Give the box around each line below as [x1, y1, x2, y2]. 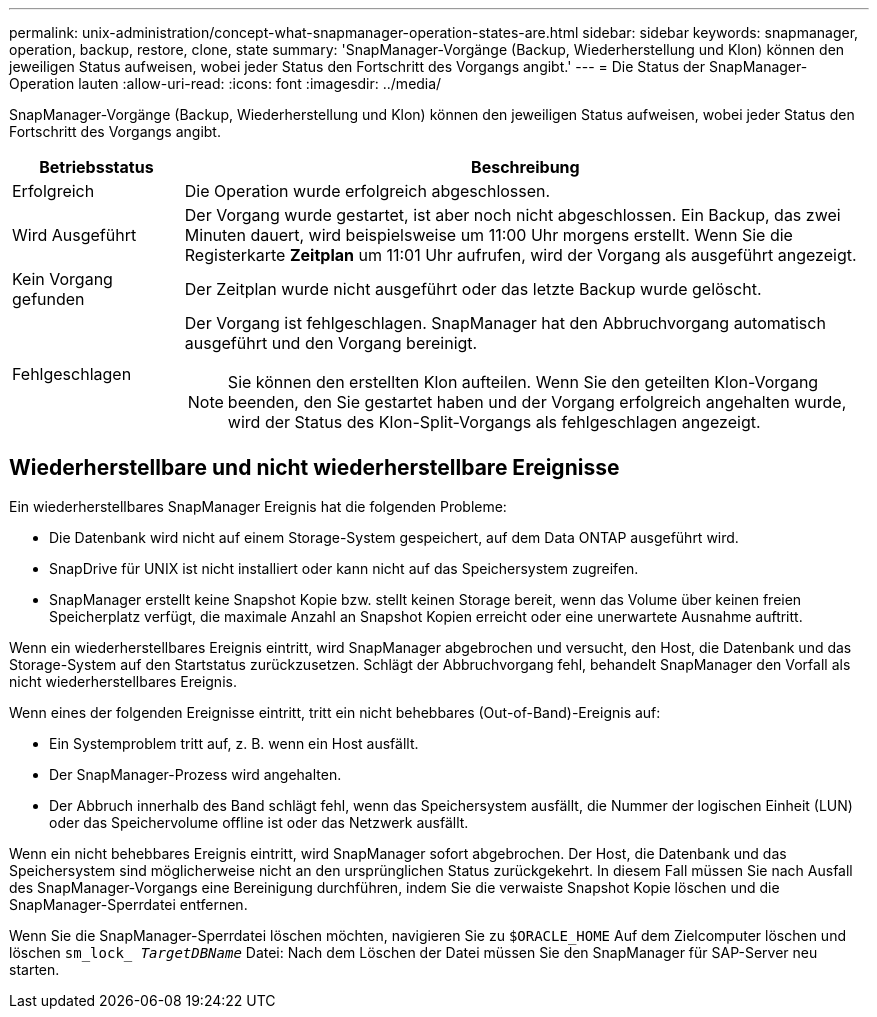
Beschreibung [471, 157, 580, 177]
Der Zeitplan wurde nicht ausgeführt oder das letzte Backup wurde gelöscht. [184, 279, 762, 299]
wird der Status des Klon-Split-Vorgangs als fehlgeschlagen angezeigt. [227, 412, 761, 432]
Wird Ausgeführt [12, 225, 137, 245]
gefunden [12, 289, 85, 309]
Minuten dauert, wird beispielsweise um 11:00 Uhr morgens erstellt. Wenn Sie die [184, 225, 793, 245]
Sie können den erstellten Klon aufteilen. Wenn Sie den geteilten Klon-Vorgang [227, 372, 819, 392]
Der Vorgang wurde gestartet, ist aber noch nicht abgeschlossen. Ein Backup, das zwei [184, 205, 841, 225]
